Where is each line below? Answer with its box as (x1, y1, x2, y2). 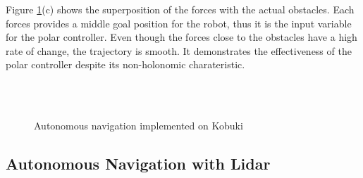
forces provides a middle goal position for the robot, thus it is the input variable (6, 15, 352, 30)
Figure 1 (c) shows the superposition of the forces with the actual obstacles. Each (6, 2, 355, 16)
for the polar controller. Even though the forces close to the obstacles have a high (6, 30, 357, 44)
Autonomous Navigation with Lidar (6, 153, 271, 174)
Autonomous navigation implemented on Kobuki (34, 118, 243, 133)
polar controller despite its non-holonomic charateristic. (6, 57, 245, 72)
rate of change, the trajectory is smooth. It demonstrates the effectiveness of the (6, 43, 352, 58)
